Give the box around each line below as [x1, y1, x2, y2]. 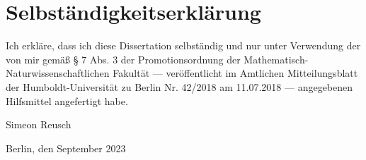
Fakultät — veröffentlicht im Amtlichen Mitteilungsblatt [113, 66, 358, 80]
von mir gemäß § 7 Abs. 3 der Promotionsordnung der [6, 51, 241, 66]
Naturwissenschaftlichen [6, 66, 110, 80]
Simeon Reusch [6, 117, 72, 132]
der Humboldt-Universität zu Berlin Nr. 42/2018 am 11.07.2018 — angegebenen [6, 79, 353, 94]
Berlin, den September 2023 [6, 140, 126, 155]
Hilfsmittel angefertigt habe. [6, 93, 128, 108]
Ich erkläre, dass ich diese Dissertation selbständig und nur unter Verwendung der [6, 38, 361, 53]
